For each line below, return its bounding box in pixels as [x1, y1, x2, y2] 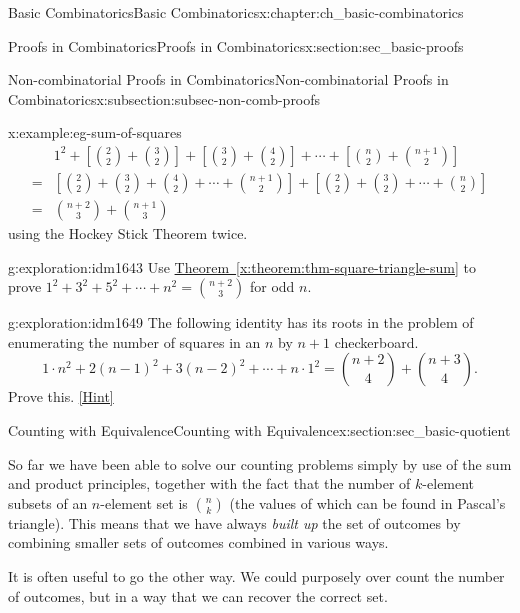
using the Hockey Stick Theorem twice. [8, 223, 248, 244]
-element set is [100, 492, 188, 513]
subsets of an [8, 492, 88, 513]
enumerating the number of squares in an [8, 331, 261, 352]
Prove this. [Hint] [8, 386, 114, 407]
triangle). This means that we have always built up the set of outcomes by [8, 512, 461, 533]
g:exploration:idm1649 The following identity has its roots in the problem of [8, 312, 474, 333]
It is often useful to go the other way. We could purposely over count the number [8, 566, 505, 586]
